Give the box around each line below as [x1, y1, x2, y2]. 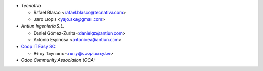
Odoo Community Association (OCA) [21, 57, 95, 63]
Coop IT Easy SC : [21, 44, 56, 50]
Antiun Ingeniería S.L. [21, 23, 65, 29]
